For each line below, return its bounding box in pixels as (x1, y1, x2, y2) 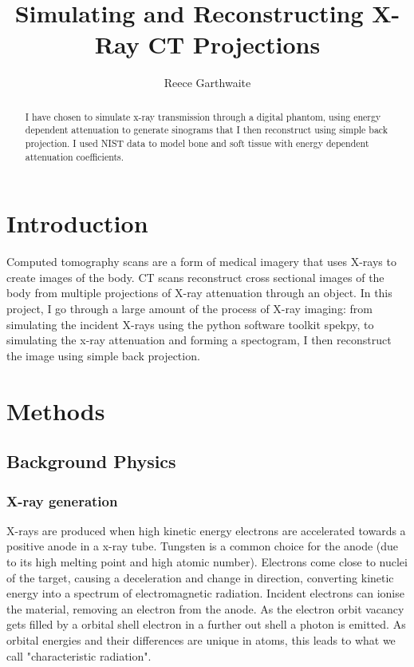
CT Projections (148, 28, 321, 61)
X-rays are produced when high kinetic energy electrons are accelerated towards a (6, 522, 406, 538)
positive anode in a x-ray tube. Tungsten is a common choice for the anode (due (6, 538, 399, 554)
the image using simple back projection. (6, 347, 200, 363)
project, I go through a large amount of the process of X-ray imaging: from (6, 300, 373, 317)
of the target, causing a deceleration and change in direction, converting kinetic (6, 569, 394, 586)
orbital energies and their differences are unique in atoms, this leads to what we (6, 631, 396, 648)
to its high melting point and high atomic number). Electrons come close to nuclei (6, 553, 408, 570)
